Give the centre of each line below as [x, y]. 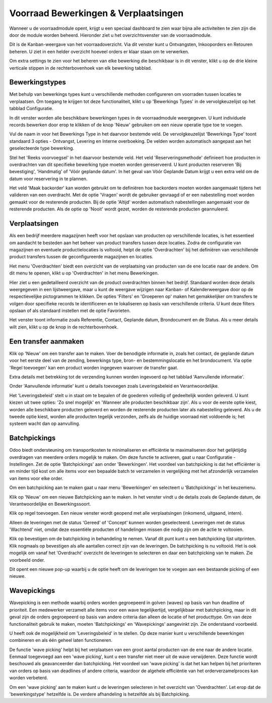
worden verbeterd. [28, 678]
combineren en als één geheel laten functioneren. [61, 640]
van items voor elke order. [36, 478]
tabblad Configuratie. [31, 109]
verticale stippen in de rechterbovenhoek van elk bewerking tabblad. [81, 68]
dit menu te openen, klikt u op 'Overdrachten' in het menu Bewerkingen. [84, 273]
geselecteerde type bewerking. [42, 148]
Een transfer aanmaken [47, 341]
